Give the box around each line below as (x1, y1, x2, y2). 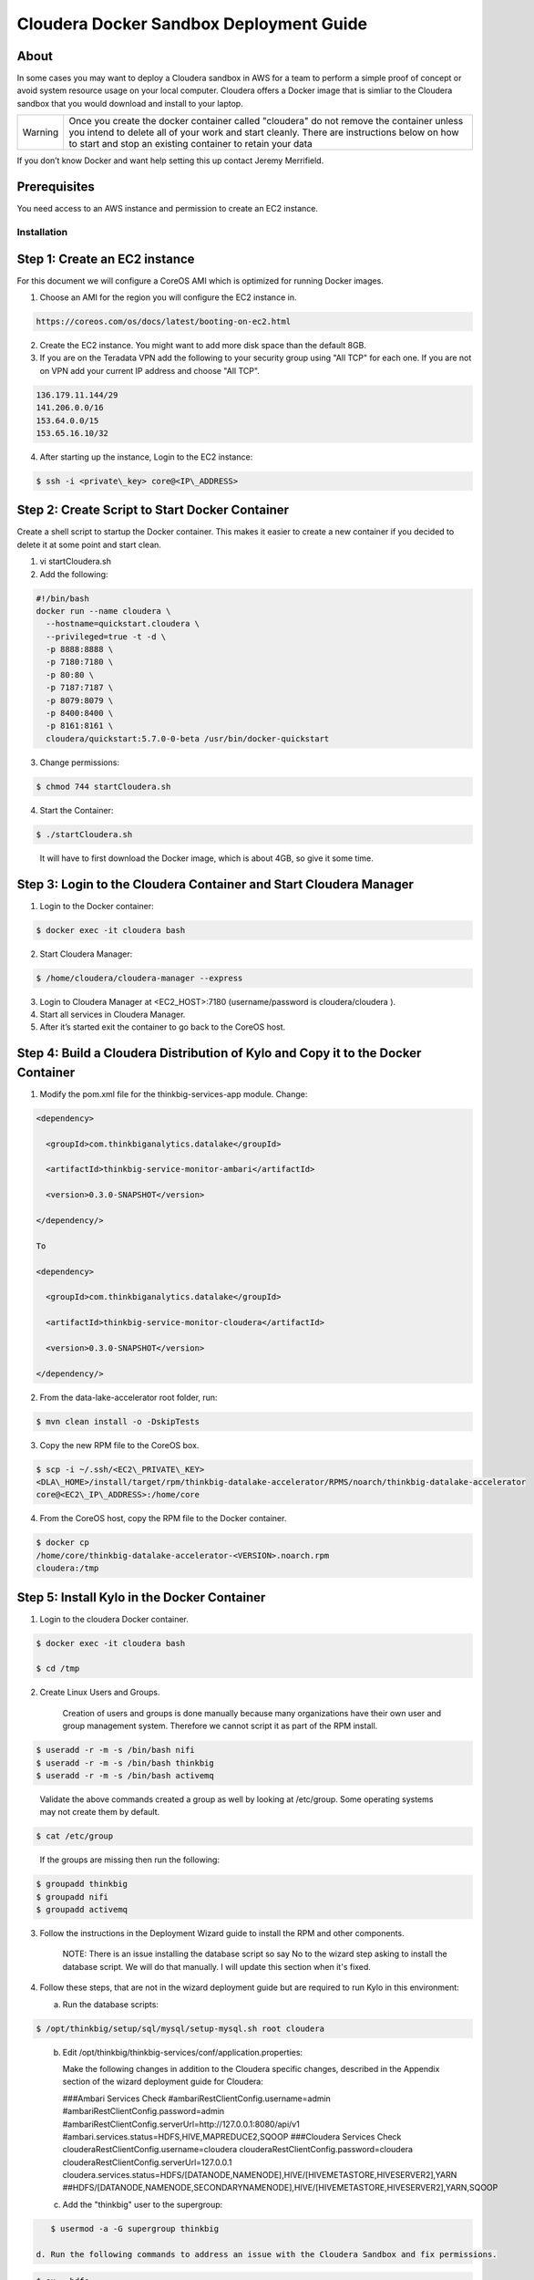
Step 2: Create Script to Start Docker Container (16, 503, 290, 518)
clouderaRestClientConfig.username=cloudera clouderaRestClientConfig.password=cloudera (62, 2144, 414, 2155)
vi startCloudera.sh (39, 556, 112, 567)
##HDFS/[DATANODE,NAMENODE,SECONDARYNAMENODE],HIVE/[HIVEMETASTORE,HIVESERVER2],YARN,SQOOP (62, 2182, 498, 2193)
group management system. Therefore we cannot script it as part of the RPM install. (62, 1720, 378, 1732)
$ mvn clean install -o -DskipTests (36, 1416, 200, 1426)
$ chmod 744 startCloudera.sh (36, 781, 171, 792)
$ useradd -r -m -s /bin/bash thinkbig (36, 1757, 214, 1768)
